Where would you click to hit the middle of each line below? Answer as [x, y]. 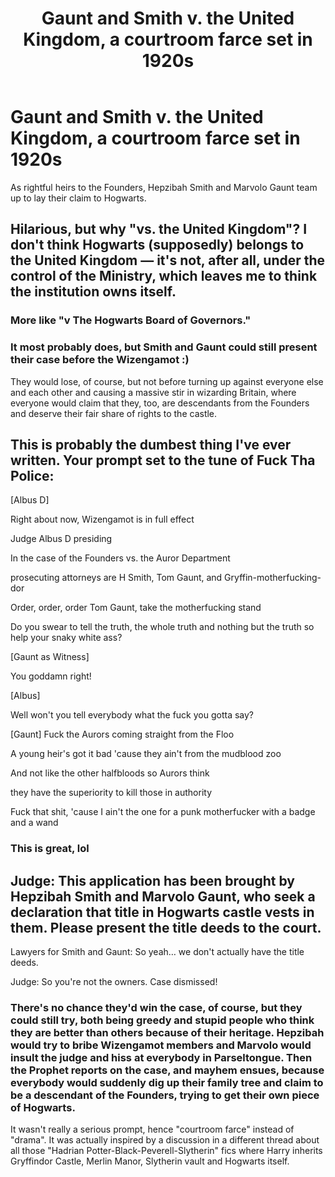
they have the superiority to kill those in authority [111, 793]
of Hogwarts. [43, 1108]
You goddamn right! [51, 676]
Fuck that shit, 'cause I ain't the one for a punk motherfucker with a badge [163, 812]
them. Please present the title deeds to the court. [166, 927]
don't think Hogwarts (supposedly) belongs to [157, 245]
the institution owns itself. [93, 292]
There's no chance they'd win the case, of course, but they [156, 1008]
